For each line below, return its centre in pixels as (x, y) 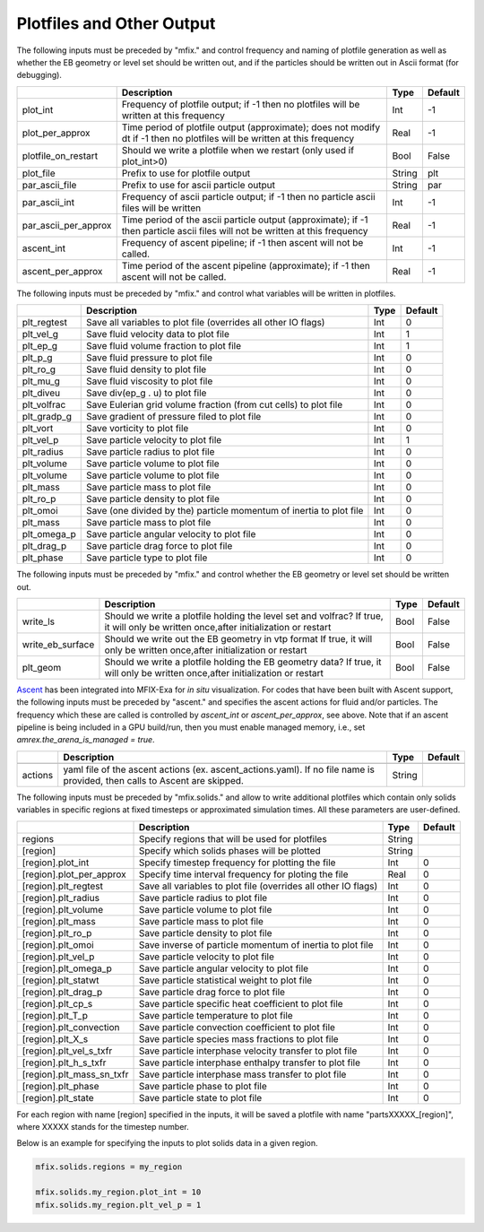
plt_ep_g (40, 346)
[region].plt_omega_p (67, 968)
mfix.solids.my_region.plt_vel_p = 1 (118, 1205)
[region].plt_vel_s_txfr (67, 1051)
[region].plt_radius (61, 898)
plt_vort (38, 429)
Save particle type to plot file (147, 558)
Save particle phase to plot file (203, 1086)
